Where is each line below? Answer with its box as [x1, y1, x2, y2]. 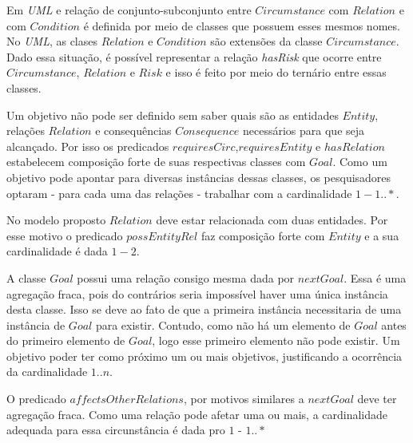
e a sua [364, 227, 399, 243]
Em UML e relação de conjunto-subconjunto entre [6, 2, 252, 18]
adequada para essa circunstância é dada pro [6, 421, 225, 438]
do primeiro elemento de [6, 332, 125, 349]
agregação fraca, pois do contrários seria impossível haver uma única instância [6, 285, 388, 302]
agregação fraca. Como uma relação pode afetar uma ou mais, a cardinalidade [6, 405, 388, 422]
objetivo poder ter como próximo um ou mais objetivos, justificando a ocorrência [6, 347, 403, 364]
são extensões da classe [210, 33, 323, 49]
